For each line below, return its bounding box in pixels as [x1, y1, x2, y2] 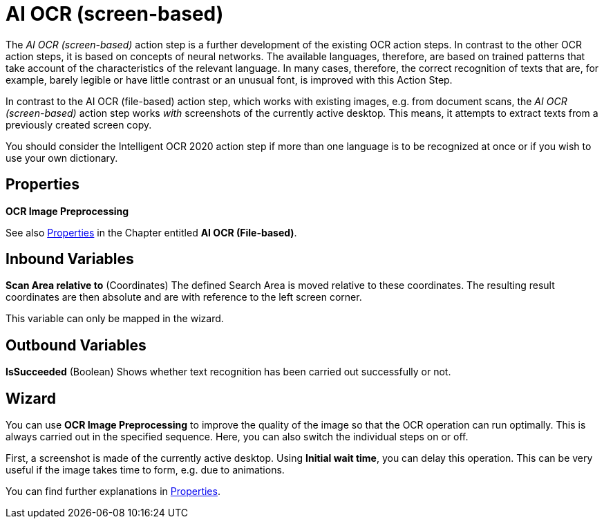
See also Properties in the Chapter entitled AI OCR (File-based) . [6, 226, 297, 238]
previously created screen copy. [6, 118, 152, 131]
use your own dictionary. [6, 151, 118, 164]
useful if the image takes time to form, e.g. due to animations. [6, 464, 285, 476]
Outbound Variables [6, 336, 147, 354]
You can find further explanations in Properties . [6, 485, 220, 498]
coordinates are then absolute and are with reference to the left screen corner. [6, 291, 362, 303]
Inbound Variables [6, 250, 134, 268]
